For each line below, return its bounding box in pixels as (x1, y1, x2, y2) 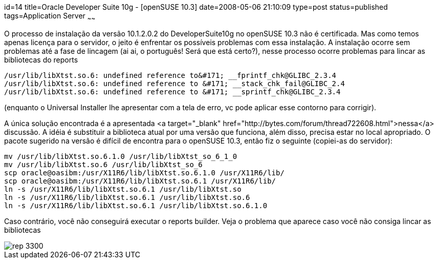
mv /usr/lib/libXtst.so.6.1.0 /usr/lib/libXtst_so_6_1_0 (4, 152, 237, 160)
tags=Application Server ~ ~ (4, 11, 96, 22)
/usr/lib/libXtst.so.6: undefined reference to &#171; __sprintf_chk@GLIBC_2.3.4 (4, 87, 341, 96)
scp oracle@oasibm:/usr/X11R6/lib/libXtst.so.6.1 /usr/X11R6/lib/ (4, 176, 276, 185)
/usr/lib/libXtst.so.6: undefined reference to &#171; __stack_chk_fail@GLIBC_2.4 (4, 79, 345, 88)
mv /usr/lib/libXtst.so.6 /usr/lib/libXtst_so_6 (4, 160, 203, 169)
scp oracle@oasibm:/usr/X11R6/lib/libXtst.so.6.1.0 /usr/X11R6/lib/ (4, 168, 284, 177)
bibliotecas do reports (4, 55, 78, 64)
